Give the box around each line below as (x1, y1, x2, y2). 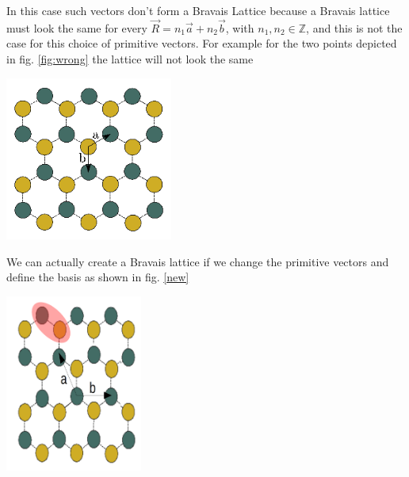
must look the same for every (6, 19, 147, 36)
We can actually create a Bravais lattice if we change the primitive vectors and (6, 253, 389, 269)
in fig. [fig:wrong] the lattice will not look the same (6, 51, 254, 67)
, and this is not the (306, 19, 403, 36)
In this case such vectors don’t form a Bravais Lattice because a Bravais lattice (6, 2, 390, 18)
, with (225, 19, 254, 36)
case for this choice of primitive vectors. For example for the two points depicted (6, 35, 397, 52)
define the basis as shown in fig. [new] (6, 269, 189, 285)
